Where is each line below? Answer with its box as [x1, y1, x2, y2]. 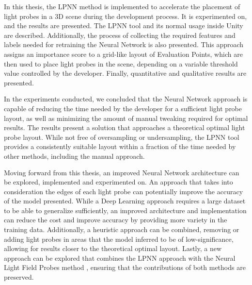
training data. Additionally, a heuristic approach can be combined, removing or [4, 224, 239, 235]
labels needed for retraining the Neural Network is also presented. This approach [4, 39, 244, 50]
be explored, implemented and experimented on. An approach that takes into [4, 177, 233, 187]
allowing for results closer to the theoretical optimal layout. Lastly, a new [4, 243, 222, 253]
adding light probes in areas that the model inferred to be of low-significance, [4, 234, 234, 244]
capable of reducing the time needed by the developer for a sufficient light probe [4, 103, 242, 113]
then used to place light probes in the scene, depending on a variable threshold [4, 58, 238, 68]
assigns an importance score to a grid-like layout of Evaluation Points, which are [4, 49, 243, 59]
